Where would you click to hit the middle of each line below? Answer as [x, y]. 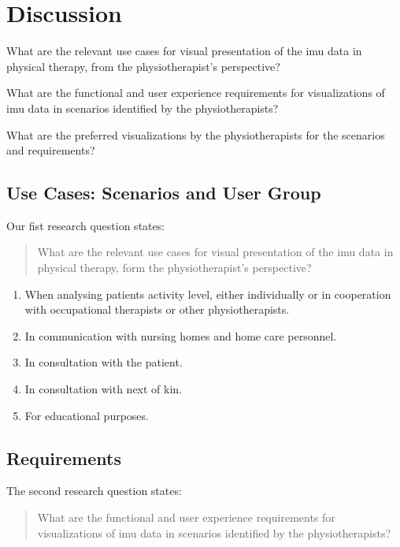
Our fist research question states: [86, 225]
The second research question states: [94, 491]
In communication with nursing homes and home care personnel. [181, 335]
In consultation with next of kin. [104, 389]
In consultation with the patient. [104, 362]
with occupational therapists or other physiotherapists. [157, 309]
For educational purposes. [87, 415]
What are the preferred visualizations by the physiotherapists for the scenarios [196, 134]
